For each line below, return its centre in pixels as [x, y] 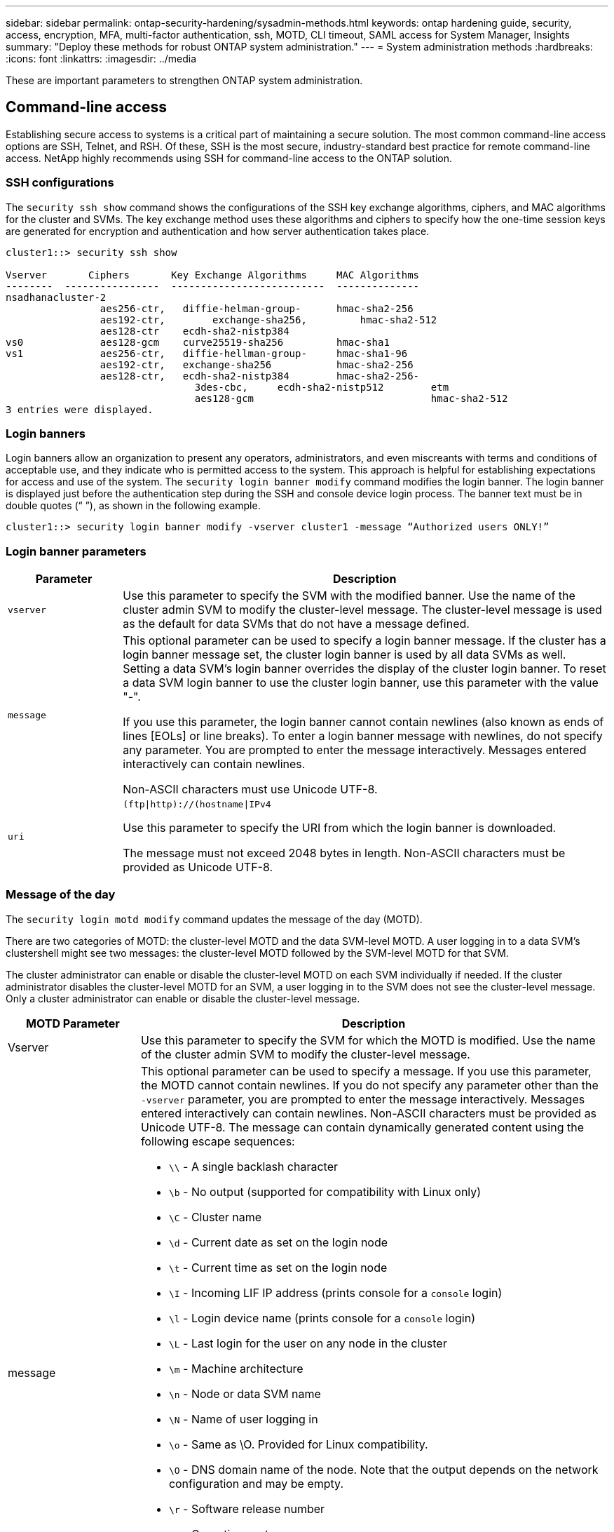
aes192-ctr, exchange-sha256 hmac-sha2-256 [257, 364]
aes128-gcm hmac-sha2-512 [351, 398]
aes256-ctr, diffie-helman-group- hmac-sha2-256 [257, 308]
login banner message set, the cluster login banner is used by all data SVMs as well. [344, 655]
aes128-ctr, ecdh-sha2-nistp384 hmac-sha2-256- [260, 376]
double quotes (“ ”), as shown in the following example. [133, 506]
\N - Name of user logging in [243, 1419]
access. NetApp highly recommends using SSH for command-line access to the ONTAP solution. [229, 158]
